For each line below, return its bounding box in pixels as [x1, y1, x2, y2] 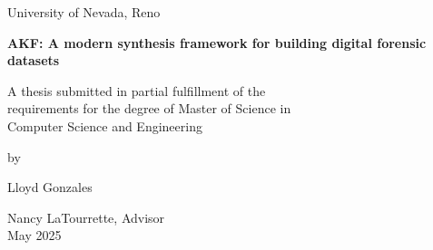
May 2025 [7, 226, 62, 245]
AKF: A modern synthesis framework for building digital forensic [7, 33, 427, 52]
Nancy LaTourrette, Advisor [7, 207, 165, 226]
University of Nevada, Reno [7, 3, 161, 21]
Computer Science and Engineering [7, 116, 202, 135]
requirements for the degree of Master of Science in [7, 99, 291, 118]
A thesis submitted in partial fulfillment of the [7, 81, 266, 100]
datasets [7, 51, 60, 70]
